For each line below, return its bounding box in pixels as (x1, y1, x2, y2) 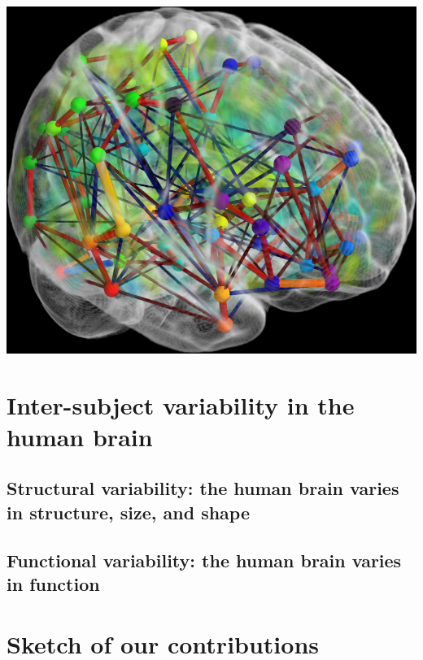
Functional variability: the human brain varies (7, 547, 402, 572)
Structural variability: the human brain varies (7, 475, 399, 501)
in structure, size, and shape (7, 499, 250, 524)
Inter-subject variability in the (7, 388, 355, 421)
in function (7, 571, 100, 596)
